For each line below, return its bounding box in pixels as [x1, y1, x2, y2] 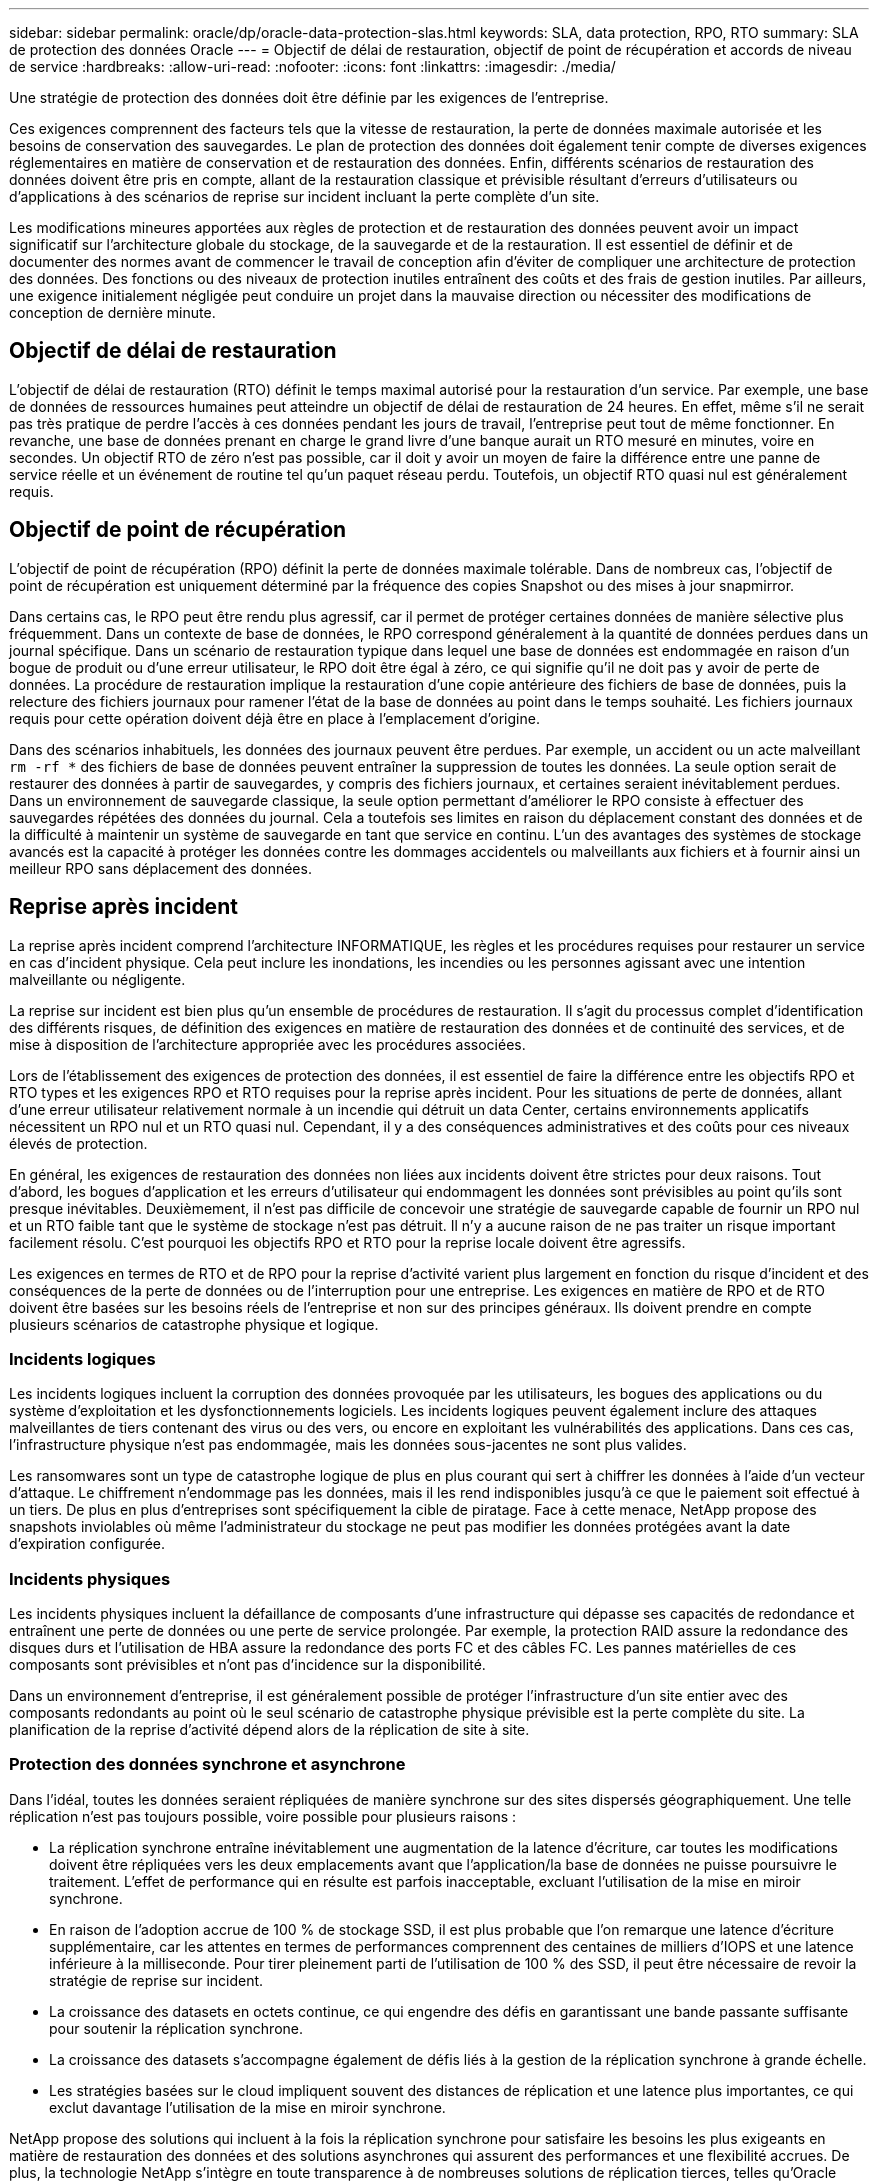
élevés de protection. [9, 1134, 148, 1152]
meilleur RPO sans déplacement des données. [9, 859, 312, 877]
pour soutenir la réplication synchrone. [49, 2019, 304, 2037]
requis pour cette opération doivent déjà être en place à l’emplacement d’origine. [9, 709, 540, 727]
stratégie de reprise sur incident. [49, 1971, 264, 1989]
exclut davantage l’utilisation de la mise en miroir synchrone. [49, 2098, 446, 2116]
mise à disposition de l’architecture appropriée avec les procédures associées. [9, 1035, 526, 1053]
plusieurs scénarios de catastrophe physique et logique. [9, 1315, 379, 1333]
